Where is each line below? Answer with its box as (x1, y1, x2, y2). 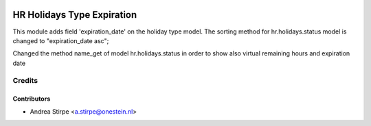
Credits (12, 76, 38, 86)
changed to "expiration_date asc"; (12, 36, 109, 45)
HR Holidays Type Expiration (12, 9, 137, 21)
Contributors (12, 94, 51, 103)
